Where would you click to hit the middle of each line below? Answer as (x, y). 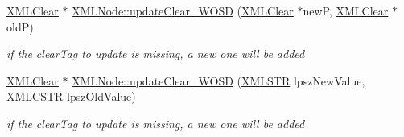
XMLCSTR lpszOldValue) (71, 96)
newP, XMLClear (346, 10)
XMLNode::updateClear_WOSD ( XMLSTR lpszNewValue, (218, 80)
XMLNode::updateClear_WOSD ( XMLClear (183, 10)
